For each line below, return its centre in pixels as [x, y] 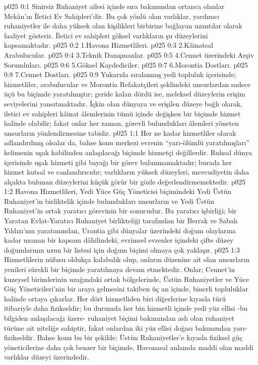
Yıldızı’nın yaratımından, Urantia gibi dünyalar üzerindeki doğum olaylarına [120, 230]
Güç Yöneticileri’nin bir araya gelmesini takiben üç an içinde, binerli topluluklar [126, 289]
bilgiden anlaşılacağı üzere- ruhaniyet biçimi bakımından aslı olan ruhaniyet [119, 318]
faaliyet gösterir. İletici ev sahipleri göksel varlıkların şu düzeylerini [106, 35]
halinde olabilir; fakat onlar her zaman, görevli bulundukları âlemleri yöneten [122, 123]
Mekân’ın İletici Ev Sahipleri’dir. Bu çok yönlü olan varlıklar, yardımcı [112, 16]
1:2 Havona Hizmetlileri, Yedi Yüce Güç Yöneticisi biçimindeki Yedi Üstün [118, 191]
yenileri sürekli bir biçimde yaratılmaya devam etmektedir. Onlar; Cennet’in [120, 269]
